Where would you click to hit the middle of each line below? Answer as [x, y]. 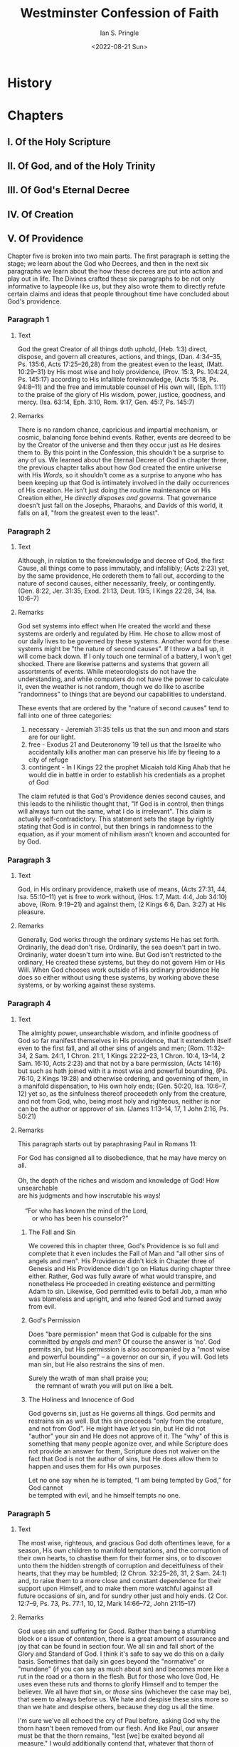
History [30, 83]
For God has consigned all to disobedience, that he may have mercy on [122, 1157]
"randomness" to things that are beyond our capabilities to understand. [122, 694]
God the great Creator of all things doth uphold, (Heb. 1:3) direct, [112, 349]
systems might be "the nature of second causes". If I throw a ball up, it [121, 649]
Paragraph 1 [28, 320]
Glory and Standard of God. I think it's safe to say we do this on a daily [121, 1654]
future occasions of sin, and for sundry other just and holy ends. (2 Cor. [123, 1596]
